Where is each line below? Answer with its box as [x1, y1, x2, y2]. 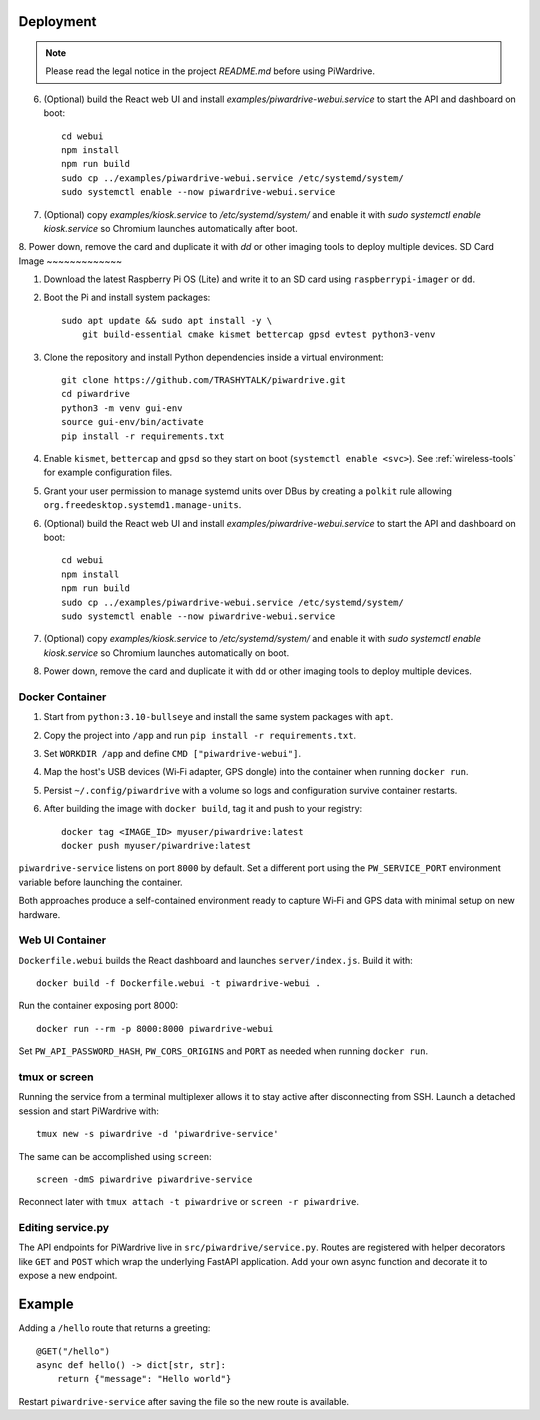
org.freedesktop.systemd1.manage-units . [43, 499, 242, 511]
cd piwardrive [61, 388, 130, 400]
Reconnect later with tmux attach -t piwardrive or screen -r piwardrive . [18, 1196, 360, 1208]
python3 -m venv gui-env [61, 402, 183, 414]
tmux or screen [18, 1070, 94, 1084]
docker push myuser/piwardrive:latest [61, 840, 252, 851]
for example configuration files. [43, 466, 173, 479]
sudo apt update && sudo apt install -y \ [61, 315, 273, 326]
